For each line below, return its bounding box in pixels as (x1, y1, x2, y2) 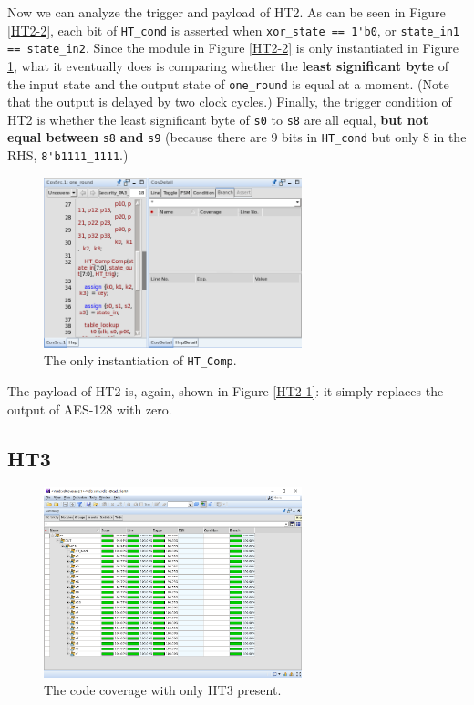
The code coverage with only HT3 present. (44, 680, 282, 700)
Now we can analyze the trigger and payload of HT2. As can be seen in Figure (7, 3, 446, 21)
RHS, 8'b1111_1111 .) (7, 146, 129, 165)
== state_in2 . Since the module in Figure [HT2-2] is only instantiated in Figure (7, 38, 459, 57)
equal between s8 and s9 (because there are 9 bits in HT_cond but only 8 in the (7, 128, 467, 147)
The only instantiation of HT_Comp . (44, 351, 237, 370)
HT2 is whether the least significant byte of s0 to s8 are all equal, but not (7, 109, 429, 128)
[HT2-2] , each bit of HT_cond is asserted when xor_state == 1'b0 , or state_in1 (7, 20, 459, 39)
